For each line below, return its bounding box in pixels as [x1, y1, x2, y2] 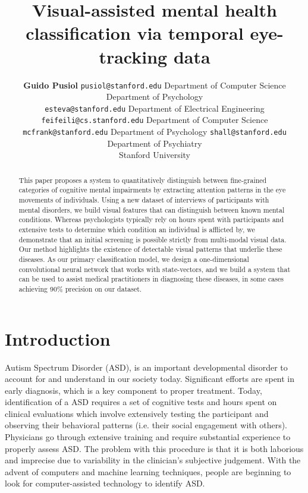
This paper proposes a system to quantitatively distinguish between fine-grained [18, 175, 267, 185]
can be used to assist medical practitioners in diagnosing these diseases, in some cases [18, 274, 284, 284]
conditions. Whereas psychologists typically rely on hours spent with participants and [18, 214, 284, 225]
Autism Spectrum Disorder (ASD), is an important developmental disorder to [5, 361, 288, 373]
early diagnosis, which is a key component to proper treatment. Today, [5, 384, 262, 396]
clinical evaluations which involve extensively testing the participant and [5, 407, 269, 419]
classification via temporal [26, 21, 244, 45]
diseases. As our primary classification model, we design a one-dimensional [18, 254, 249, 264]
